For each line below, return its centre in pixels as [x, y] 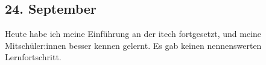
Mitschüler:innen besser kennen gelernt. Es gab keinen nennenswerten [133, 45]
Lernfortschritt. [33, 57]
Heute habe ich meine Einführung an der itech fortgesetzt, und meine [133, 34]
